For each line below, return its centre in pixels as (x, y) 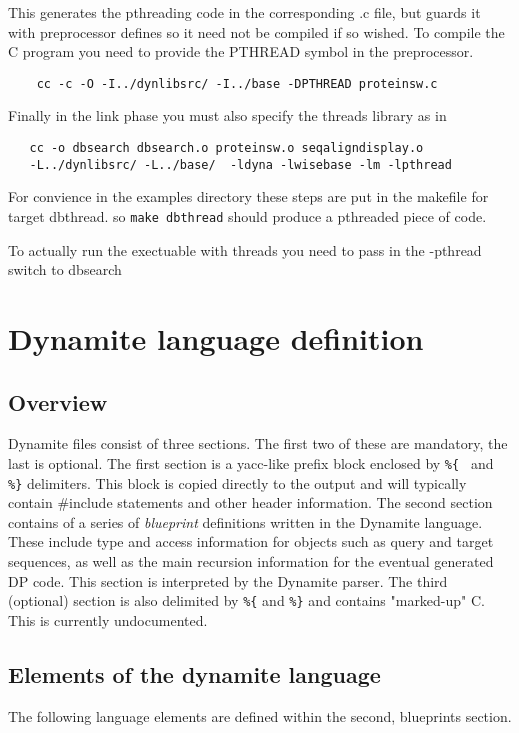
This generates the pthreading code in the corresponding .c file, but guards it (244, 12)
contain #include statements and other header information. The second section (250, 502)
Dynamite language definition (216, 337)
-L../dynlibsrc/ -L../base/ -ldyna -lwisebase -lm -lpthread (240, 164)
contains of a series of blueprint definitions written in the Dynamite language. (245, 521)
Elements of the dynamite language (194, 673)
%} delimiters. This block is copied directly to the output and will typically (237, 482)
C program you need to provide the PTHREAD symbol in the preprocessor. (241, 51)
